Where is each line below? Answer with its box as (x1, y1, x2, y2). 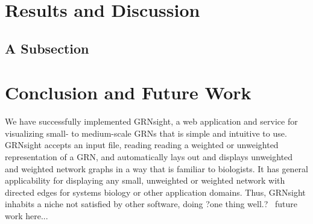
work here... (5, 210, 48, 222)
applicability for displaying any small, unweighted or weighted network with (5, 174, 285, 187)
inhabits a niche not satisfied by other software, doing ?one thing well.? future (5, 198, 298, 210)
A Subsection (5, 39, 89, 57)
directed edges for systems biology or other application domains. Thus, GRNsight (5, 185, 306, 198)
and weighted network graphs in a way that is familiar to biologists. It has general (5, 162, 308, 175)
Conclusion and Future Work (5, 80, 251, 105)
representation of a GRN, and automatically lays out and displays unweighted (5, 151, 293, 163)
